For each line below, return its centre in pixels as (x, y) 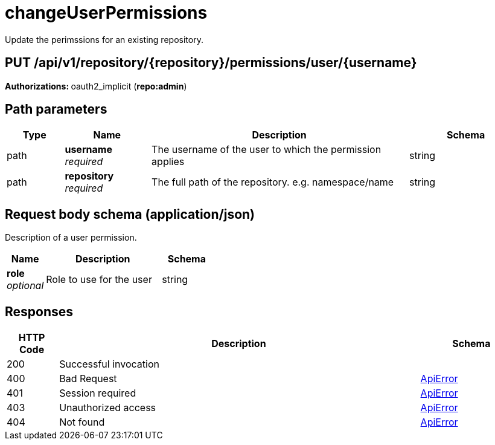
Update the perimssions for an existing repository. (104, 39)
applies (168, 162)
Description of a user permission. (71, 238)
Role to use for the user (99, 280)
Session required (98, 393)
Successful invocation (109, 364)
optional (25, 286)
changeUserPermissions (106, 13)
